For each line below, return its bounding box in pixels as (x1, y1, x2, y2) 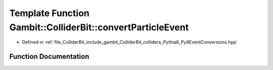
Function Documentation (9, 52, 89, 61)
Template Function (9, 8, 89, 19)
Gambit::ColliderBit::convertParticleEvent (9, 22, 189, 33)
